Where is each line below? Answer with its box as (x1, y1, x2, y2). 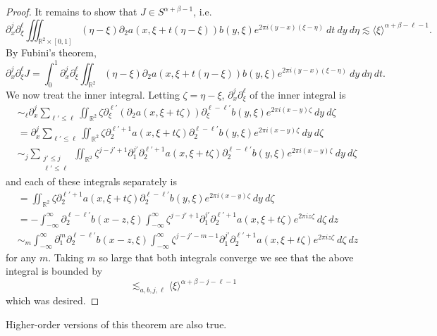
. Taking (48, 249, 84, 264)
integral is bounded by (6, 263, 103, 278)
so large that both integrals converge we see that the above (99, 249, 354, 264)
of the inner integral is (250, 87, 346, 101)
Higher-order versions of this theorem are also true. (6, 316, 227, 331)
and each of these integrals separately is (6, 174, 178, 189)
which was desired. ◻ (6, 293, 99, 308)
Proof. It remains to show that (6, 4, 137, 18)
